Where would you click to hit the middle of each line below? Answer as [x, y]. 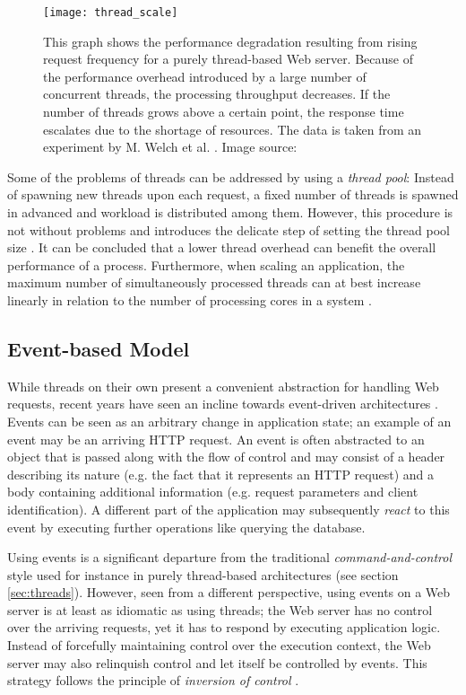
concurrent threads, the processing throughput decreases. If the [217, 94]
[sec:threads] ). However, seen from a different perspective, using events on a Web [229, 592]
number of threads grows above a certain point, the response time [224, 112]
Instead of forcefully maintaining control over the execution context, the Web [219, 645]
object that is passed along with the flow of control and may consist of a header [226, 457]
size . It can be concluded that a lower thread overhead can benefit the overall [222, 247]
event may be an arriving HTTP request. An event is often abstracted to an [216, 439]
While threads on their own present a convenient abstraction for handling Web [223, 386]
